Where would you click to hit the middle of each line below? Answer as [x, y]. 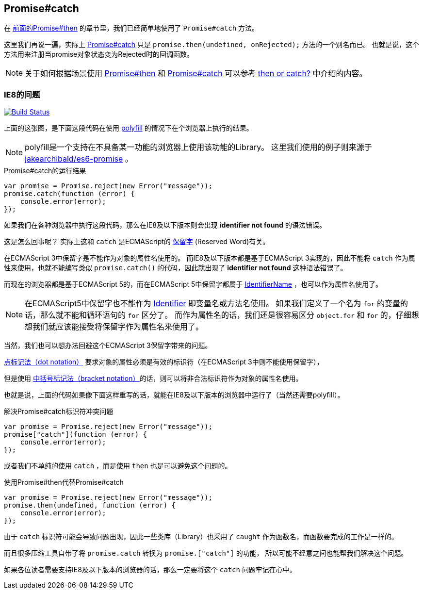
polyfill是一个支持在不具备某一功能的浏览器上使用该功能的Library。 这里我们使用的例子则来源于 [198, 147]
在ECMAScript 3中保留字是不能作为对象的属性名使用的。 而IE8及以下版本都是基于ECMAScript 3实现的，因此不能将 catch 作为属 [210, 258]
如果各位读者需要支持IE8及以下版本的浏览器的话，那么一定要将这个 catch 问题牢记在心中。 [150, 570]
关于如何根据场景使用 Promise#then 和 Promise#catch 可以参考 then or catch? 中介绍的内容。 [196, 74]
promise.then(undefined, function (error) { [90, 505]
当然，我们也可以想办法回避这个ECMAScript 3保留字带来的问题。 [108, 346]
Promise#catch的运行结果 [45, 171]
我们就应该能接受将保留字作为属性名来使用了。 [118, 327]
